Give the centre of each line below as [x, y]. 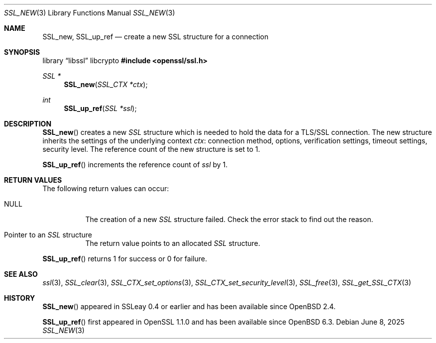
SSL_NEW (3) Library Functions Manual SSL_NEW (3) [90, 13]
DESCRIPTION [28, 124]
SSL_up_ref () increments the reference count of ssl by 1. [135, 165]
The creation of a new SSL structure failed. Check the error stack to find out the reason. [229, 219]
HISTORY [20, 298]
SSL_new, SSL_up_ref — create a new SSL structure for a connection [156, 37]
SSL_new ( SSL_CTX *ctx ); [106, 84]
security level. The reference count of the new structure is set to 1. [151, 149]
